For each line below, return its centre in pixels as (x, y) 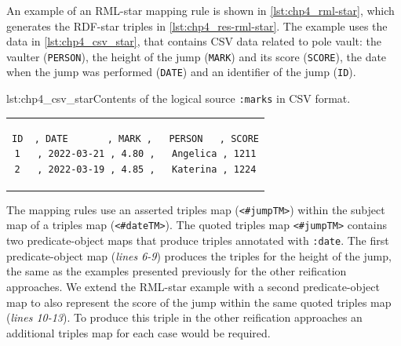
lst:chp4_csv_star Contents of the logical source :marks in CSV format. (179, 98)
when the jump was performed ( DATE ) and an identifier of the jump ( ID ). (181, 72)
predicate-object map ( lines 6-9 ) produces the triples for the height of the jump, (199, 255)
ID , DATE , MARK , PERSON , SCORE (135, 138)
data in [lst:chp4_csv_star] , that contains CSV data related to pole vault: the (194, 41)
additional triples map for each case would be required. (139, 332)
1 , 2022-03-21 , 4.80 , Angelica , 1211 (135, 154)
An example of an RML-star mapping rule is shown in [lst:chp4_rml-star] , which (200, 10)
